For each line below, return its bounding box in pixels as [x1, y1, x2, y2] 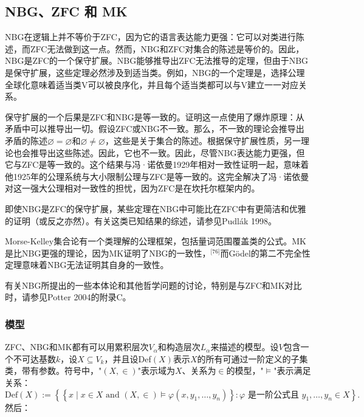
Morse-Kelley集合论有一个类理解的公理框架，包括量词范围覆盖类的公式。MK [5, 235, 306, 247]
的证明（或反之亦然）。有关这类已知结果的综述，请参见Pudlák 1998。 [5, 214, 277, 227]
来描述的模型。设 [210, 340, 279, 353]
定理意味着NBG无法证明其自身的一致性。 [5, 258, 169, 271]
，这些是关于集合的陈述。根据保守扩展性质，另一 [105, 134, 301, 146]
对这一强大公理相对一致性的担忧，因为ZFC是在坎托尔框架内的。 [5, 182, 260, 195]
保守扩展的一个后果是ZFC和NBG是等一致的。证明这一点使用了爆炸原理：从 [5, 110, 304, 123]
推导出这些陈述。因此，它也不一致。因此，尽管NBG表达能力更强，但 [30, 146, 305, 159]
